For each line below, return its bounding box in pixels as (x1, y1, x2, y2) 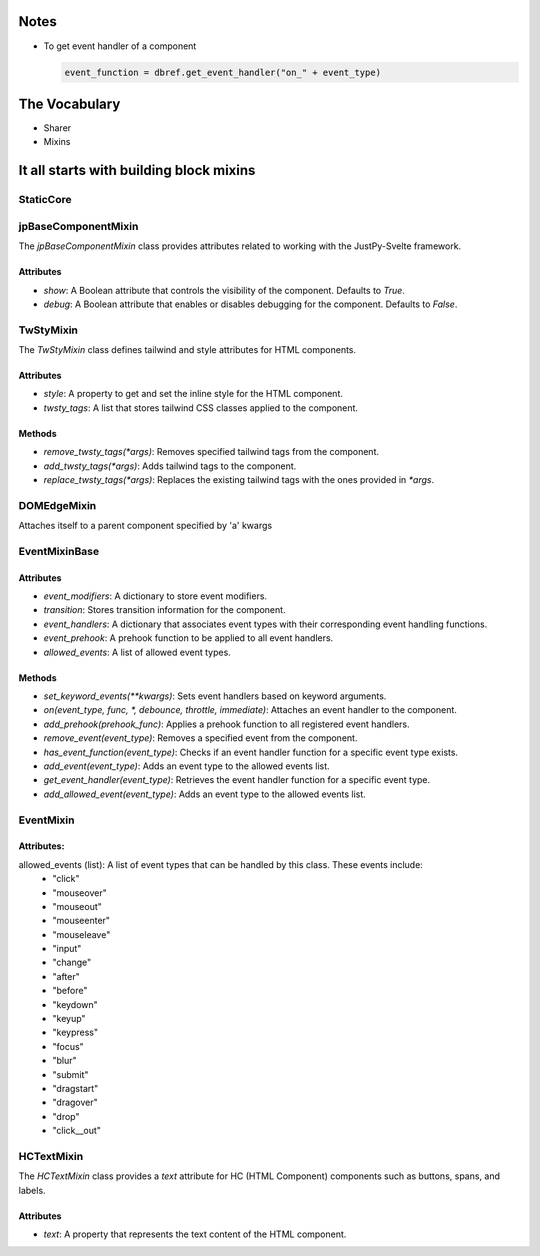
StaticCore (18, 193, 72, 207)
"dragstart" (52, 1082, 99, 1094)
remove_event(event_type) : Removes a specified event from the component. (43, 732, 358, 744)
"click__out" (52, 1125, 102, 1137)
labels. (18, 1184, 46, 1196)
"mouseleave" (52, 928, 111, 940)
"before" (52, 985, 88, 997)
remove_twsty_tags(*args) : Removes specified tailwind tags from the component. (43, 446, 380, 458)
